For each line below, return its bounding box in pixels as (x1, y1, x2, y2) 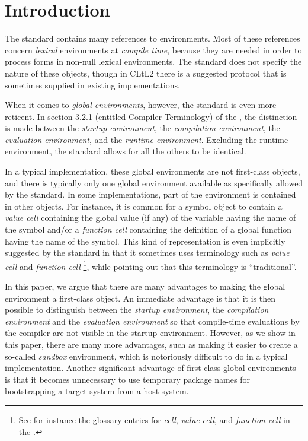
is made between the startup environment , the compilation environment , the (5, 122, 280, 134)
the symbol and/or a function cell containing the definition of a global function (5, 223, 292, 236)
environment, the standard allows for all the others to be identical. (5, 145, 246, 157)
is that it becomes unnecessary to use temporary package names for (5, 373, 250, 385)
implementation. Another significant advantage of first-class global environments (5, 361, 296, 374)
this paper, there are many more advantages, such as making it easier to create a (5, 338, 298, 351)
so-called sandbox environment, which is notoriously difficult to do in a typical (5, 350, 288, 362)
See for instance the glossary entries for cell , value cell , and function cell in (18, 414, 290, 426)
